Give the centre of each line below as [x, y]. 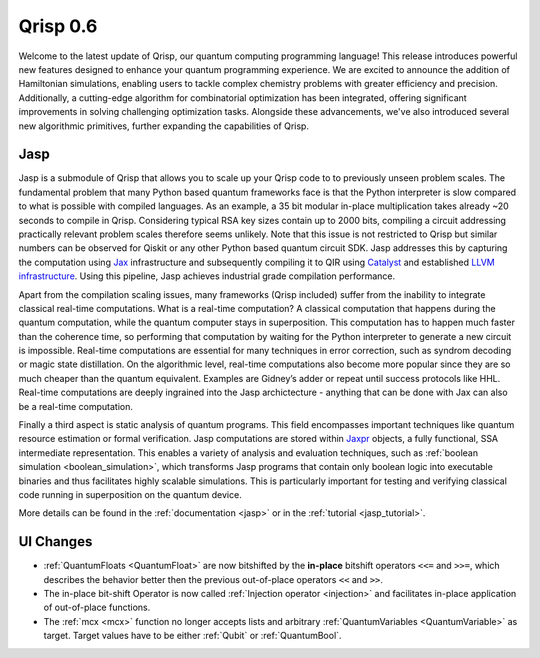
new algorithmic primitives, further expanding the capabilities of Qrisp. [164, 126]
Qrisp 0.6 [58, 26]
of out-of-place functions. [97, 607]
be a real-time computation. [76, 406]
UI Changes [55, 541]
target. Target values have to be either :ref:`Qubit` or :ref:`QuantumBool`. [192, 636]
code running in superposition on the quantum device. [130, 494]
